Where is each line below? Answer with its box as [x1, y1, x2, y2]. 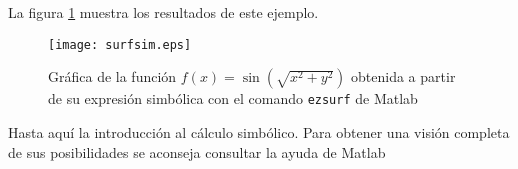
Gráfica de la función [48, 66, 177, 87]
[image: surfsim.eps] [48, 37, 192, 52]
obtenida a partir [351, 66, 456, 87]
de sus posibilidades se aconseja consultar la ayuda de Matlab [8, 141, 386, 162]
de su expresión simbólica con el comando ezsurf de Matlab [48, 88, 418, 109]
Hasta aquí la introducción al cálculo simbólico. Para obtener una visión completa [8, 121, 510, 142]
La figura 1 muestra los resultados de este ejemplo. [8, 2, 319, 22]
